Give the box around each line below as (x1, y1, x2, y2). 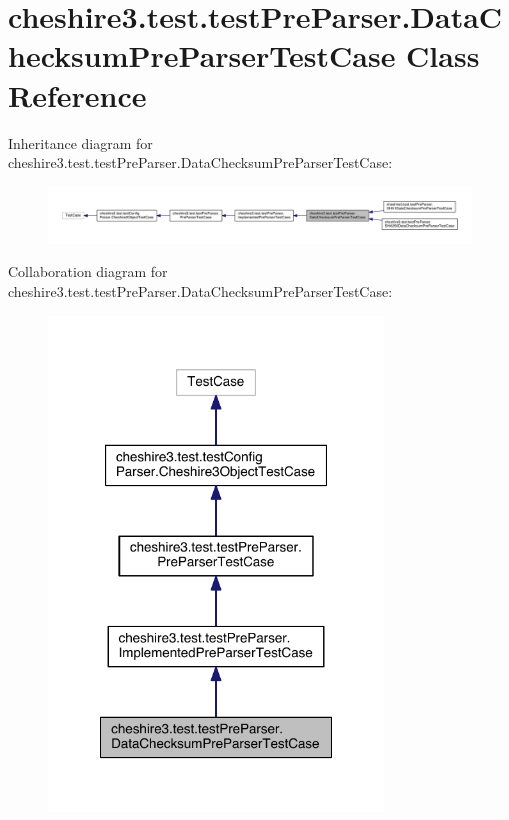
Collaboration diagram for (8, 261, 168, 282)
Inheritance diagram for (8, 132, 153, 153)
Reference (8, 74, 147, 115)
